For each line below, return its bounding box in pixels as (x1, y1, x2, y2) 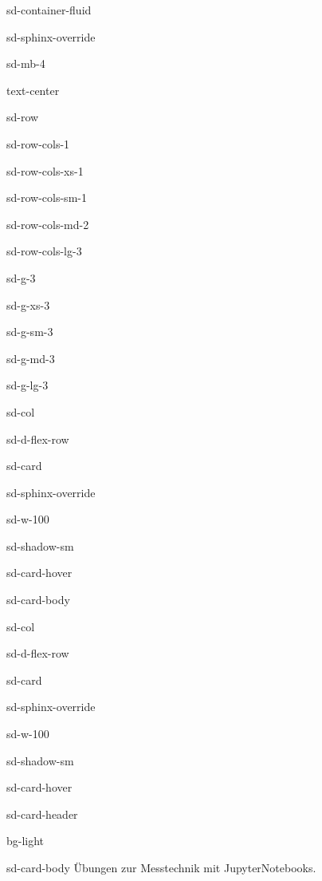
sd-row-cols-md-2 (6, 215, 89, 232)
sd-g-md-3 (6, 350, 55, 366)
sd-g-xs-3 (6, 296, 50, 313)
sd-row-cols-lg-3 (6, 243, 82, 259)
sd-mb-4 (6, 55, 45, 72)
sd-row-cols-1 (6, 135, 70, 152)
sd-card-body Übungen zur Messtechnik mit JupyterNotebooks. (6, 859, 316, 875)
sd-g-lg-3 (6, 377, 49, 393)
